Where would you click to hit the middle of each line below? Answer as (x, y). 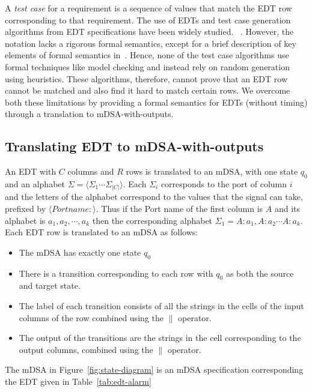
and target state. (50, 285)
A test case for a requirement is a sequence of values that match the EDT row (148, 8)
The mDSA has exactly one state (80, 252)
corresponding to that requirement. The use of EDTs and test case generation (148, 20)
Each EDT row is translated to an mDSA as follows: (102, 232)
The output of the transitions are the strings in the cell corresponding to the (160, 338)
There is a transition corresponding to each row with (116, 273)
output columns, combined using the (86, 349)
